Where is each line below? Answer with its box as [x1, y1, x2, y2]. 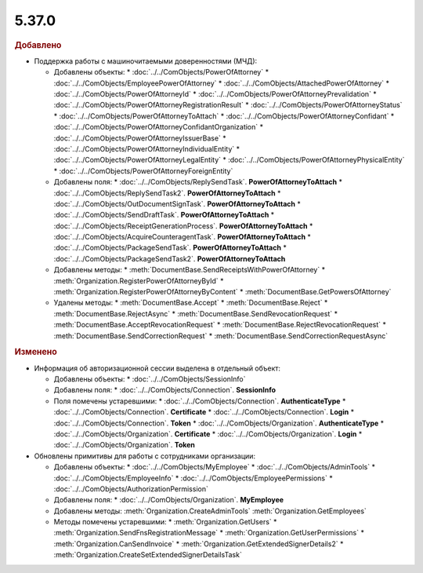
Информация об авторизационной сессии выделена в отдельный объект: [34, 363, 281, 373]
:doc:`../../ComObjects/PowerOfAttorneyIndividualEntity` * [53, 144, 240, 153]
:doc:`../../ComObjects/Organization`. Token [53, 440, 196, 450]
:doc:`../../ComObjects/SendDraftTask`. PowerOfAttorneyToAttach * [53, 210, 275, 220]
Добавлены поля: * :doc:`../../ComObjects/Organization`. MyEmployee [53, 495, 284, 505]
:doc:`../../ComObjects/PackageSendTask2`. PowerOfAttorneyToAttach [53, 254, 286, 263]
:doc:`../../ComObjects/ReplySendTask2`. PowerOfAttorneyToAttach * [53, 188, 281, 198]
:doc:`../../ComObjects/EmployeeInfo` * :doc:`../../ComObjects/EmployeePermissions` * [53, 473, 333, 483]
